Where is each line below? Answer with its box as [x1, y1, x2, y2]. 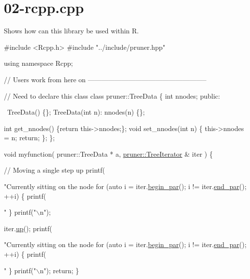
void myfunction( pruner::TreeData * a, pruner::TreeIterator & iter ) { [4, 148, 213, 159]
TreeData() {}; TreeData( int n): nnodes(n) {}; [7, 107, 145, 117]
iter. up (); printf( [4, 223, 52, 233]
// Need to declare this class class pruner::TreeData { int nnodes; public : [4, 90, 220, 101]
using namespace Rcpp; [4, 58, 73, 68]
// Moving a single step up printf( [4, 165, 105, 175]
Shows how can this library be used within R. [4, 26, 139, 36]
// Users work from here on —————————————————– [4, 74, 206, 84]
